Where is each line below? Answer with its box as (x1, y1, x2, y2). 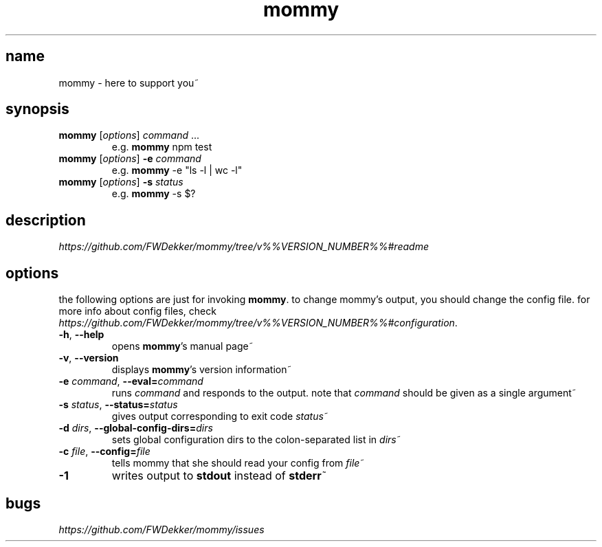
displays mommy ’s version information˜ (111, 364, 292, 376)
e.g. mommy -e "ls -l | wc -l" (111, 164, 243, 177)
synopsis (5, 100, 69, 118)
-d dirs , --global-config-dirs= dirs (58, 422, 213, 434)
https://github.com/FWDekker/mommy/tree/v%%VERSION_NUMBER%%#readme (58, 241, 429, 253)
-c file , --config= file (58, 445, 150, 458)
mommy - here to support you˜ (58, 76, 199, 89)
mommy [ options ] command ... (58, 129, 200, 142)
